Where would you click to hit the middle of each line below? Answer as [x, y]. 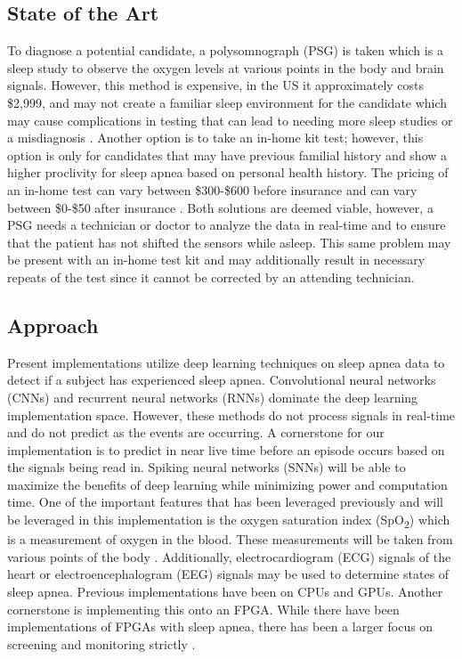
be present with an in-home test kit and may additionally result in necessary [216, 260]
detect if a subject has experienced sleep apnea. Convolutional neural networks [222, 380]
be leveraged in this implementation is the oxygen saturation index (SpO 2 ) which [229, 521]
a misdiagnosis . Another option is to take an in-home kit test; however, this [215, 138]
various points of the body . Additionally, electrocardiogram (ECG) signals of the [229, 556]
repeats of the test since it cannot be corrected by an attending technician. [211, 277]
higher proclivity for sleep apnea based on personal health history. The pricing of [228, 172]
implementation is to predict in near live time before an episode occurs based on [226, 449]
